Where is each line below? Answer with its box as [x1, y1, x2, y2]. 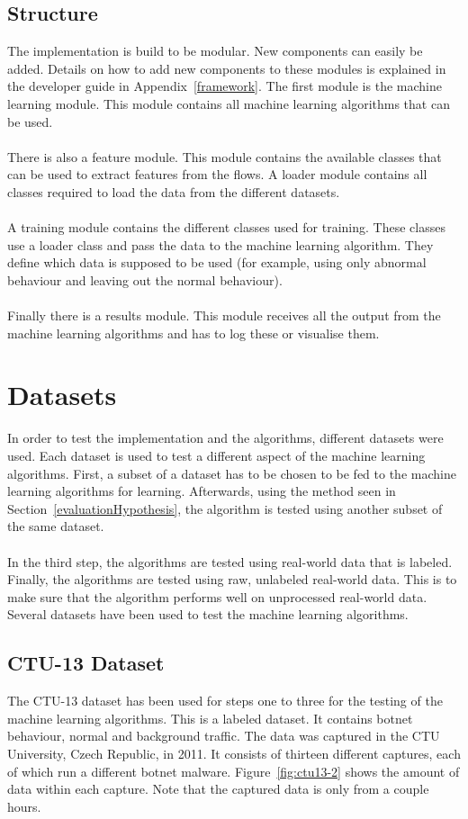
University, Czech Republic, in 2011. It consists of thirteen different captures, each [7, 743, 461, 762]
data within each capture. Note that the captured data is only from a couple [7, 779, 429, 798]
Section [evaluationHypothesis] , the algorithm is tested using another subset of [7, 499, 443, 517]
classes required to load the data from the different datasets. [7, 182, 340, 201]
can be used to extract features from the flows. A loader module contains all [7, 165, 427, 184]
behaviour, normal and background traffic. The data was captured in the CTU [7, 726, 440, 745]
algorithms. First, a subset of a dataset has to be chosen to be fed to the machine [7, 463, 456, 482]
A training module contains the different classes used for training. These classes [7, 218, 445, 237]
